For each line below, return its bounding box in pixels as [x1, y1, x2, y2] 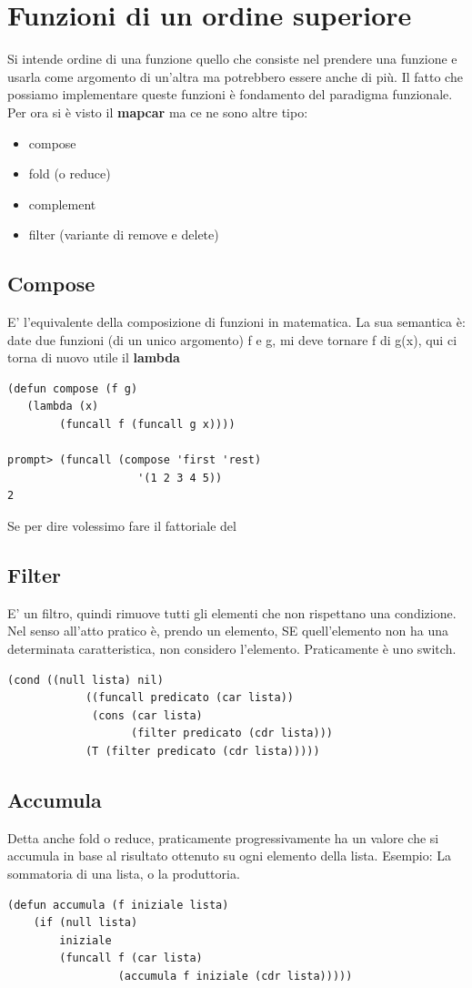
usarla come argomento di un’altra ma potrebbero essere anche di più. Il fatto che [7, 66, 463, 86]
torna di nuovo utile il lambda [7, 348, 180, 367]
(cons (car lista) [92, 708, 203, 722]
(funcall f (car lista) [59, 952, 203, 965]
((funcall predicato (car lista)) [85, 691, 294, 705]
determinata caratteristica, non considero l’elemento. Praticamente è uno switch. [7, 639, 457, 657]
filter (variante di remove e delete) [28, 225, 219, 244]
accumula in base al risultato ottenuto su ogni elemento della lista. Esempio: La [7, 846, 452, 865]
